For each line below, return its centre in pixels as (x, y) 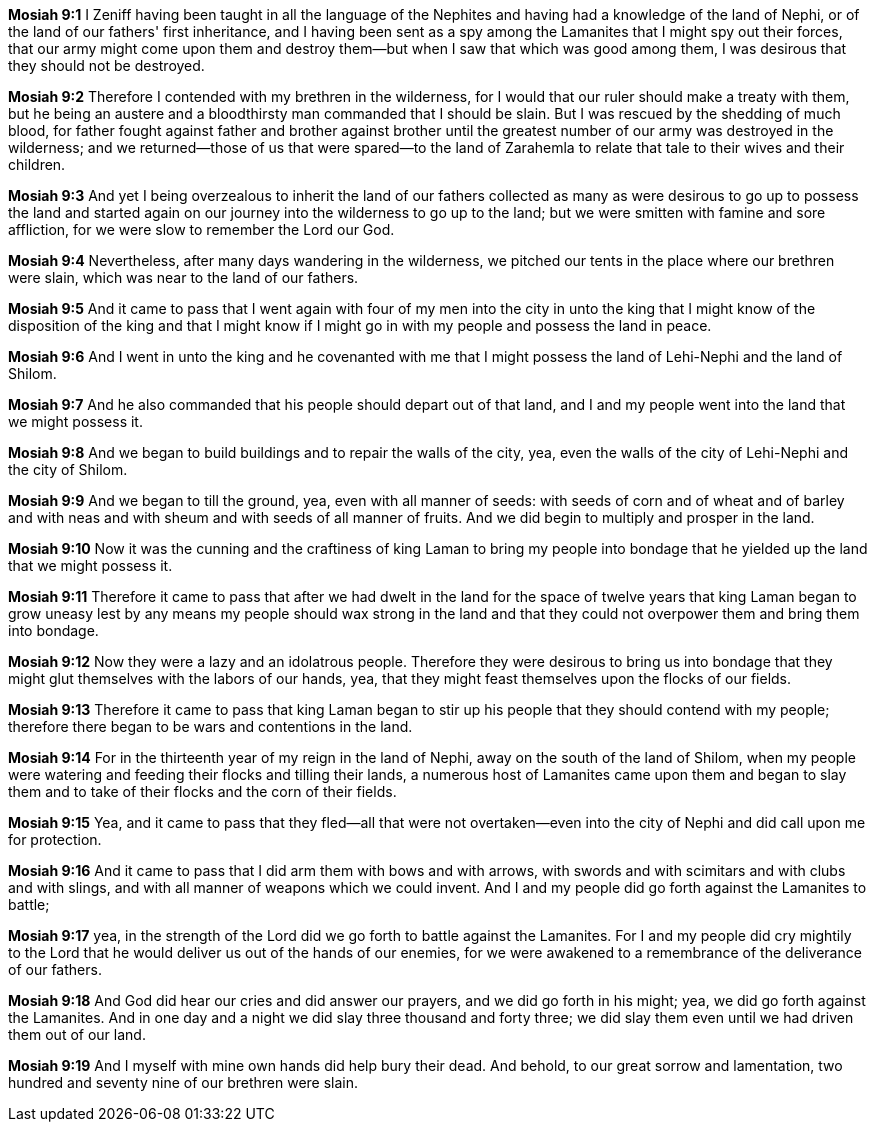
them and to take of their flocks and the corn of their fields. (202, 791)
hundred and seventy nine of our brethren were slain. (183, 1082)
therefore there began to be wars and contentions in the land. (210, 726)
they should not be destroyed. (106, 65)
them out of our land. (77, 1034)
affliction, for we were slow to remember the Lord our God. (201, 229)
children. (37, 164)
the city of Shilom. (68, 469)
